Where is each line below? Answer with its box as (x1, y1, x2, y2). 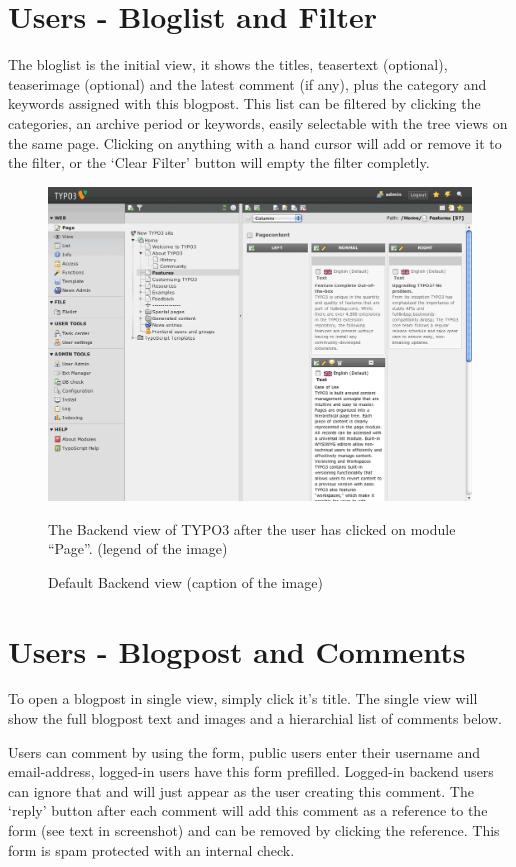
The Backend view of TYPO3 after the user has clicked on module (48, 518, 456, 539)
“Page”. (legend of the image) (48, 538, 228, 559)
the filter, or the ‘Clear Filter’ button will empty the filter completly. (8, 152, 430, 173)
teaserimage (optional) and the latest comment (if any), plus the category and (8, 73, 487, 94)
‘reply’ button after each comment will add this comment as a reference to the (8, 800, 488, 821)
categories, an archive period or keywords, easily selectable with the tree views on (8, 112, 508, 133)
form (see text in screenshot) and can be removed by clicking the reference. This (8, 820, 500, 841)
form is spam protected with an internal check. (8, 839, 295, 860)
